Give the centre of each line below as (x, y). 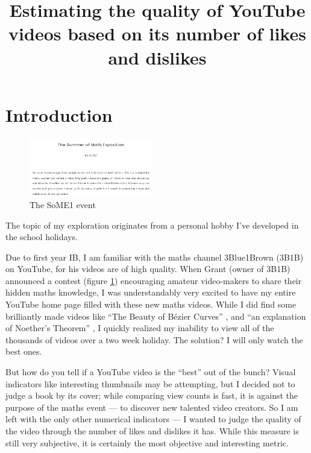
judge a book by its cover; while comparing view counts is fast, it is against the (152, 395)
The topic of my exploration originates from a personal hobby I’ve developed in (152, 225)
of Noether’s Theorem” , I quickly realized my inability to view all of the (140, 328)
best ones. (24, 351)
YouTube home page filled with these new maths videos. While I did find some (151, 304)
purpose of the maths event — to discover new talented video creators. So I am (152, 407)
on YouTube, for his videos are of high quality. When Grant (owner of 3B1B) (148, 269)
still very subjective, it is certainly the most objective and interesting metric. (147, 442)
